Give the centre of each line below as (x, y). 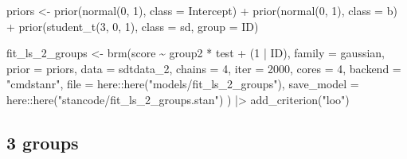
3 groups (43, 142)
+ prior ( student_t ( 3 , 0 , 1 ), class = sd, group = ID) (133, 26)
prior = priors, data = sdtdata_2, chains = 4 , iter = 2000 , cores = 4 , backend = (204, 68)
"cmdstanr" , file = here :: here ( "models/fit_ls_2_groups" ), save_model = (183, 84)
